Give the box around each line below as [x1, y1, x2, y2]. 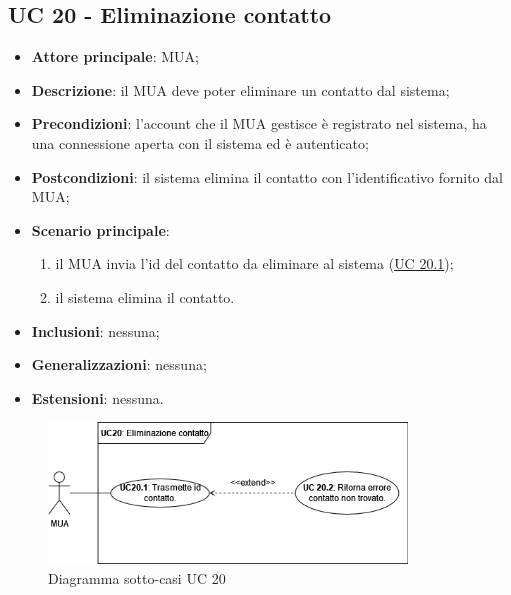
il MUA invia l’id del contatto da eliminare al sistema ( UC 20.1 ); [55, 253, 454, 274]
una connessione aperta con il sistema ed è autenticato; [31, 132, 369, 153]
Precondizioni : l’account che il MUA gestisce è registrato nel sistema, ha [31, 113, 487, 134]
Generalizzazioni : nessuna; [31, 354, 207, 375]
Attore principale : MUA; [31, 46, 199, 67]
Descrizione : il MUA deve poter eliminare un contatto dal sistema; [31, 79, 450, 100]
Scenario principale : [31, 219, 170, 240]
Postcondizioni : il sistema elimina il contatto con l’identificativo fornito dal [31, 166, 503, 187]
